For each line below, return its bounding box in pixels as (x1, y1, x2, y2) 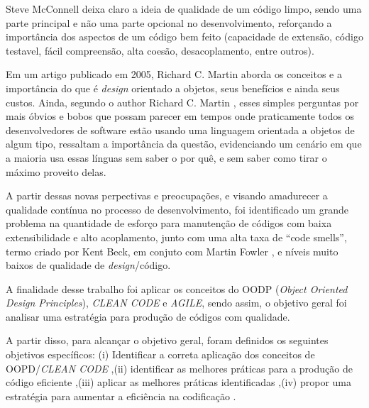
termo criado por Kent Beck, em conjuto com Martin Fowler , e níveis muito (6, 243, 338, 258)
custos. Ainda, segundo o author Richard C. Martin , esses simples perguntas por (6, 94, 359, 109)
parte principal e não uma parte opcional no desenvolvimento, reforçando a (6, 15, 332, 30)
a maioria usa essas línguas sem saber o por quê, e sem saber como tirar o (6, 150, 327, 165)
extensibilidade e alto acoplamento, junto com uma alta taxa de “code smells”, (6, 229, 347, 244)
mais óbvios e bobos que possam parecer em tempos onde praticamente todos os (6, 109, 355, 123)
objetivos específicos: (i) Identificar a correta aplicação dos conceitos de (6, 347, 315, 362)
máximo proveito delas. (6, 164, 106, 179)
